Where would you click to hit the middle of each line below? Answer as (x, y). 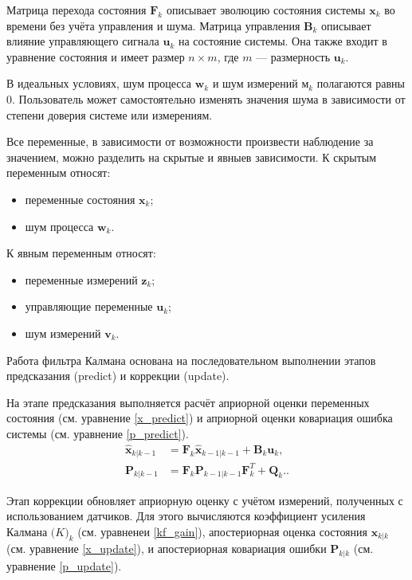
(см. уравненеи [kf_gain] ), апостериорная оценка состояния (222, 531)
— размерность (293, 56)
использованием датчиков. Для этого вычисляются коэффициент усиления (186, 516)
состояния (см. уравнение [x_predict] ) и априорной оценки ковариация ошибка (200, 418)
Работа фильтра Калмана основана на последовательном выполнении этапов (191, 360)
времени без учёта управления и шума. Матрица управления (153, 25)
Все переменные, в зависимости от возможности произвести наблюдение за (190, 141)
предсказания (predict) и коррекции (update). (118, 376)
